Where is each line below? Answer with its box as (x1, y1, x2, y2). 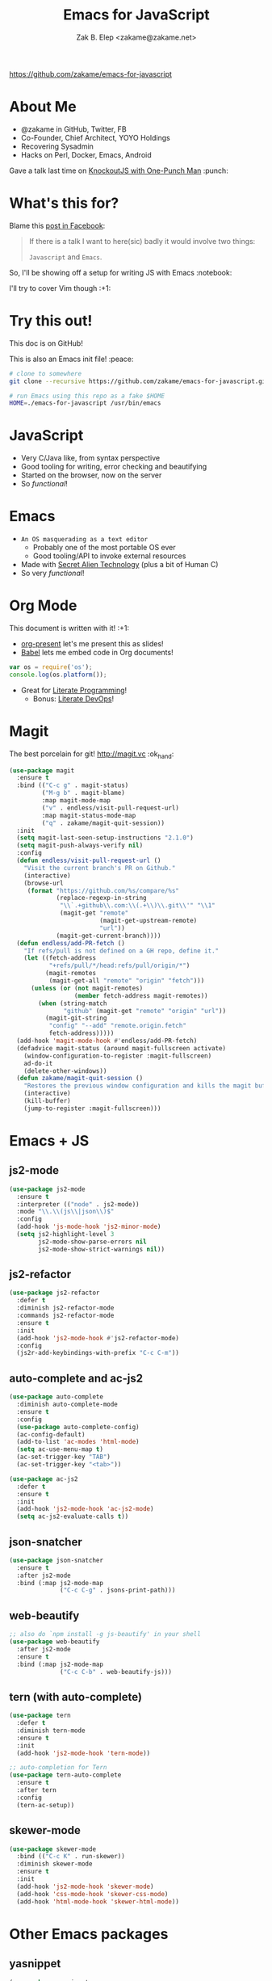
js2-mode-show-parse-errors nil (38, 1238, 148, 1246)
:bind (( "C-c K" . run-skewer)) (16, 1853, 126, 1861)
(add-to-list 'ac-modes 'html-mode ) (16, 1438, 140, 1446)
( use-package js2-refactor (9, 1289, 100, 1298)
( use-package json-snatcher (9, 1556, 104, 1564)
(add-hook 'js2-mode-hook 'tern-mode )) (16, 1749, 151, 1757)
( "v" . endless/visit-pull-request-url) (41, 804, 180, 812)
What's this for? (9, 194, 119, 212)
